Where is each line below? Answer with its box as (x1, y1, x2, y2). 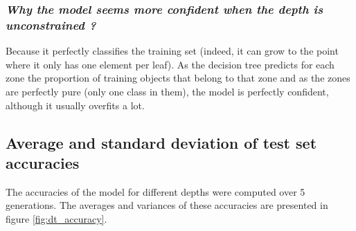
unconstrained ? (6, 16, 96, 33)
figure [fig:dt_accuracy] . (6, 211, 107, 225)
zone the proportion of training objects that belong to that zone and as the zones (6, 71, 350, 85)
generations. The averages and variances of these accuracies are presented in (6, 198, 328, 212)
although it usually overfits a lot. (6, 98, 145, 112)
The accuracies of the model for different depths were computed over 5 (6, 184, 305, 198)
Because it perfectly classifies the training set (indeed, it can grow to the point (6, 44, 339, 58)
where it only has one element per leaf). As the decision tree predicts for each (6, 57, 335, 71)
